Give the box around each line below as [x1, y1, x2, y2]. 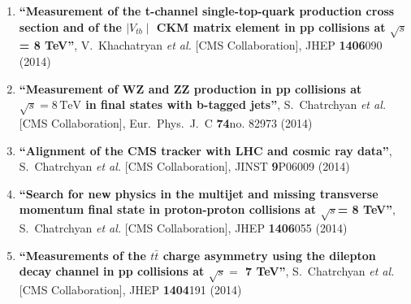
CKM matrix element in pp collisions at [156, 18, 386, 35]
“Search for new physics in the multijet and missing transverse [19, 185, 379, 202]
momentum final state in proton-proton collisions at [19, 201, 316, 218]
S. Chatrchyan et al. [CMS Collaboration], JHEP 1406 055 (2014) [19, 219, 348, 237]
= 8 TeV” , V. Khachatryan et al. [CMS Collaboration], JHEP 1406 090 [19, 37, 383, 54]
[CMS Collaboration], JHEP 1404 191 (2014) [19, 281, 242, 297]
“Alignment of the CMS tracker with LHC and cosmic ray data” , [19, 141, 392, 159]
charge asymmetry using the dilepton [162, 246, 376, 263]
